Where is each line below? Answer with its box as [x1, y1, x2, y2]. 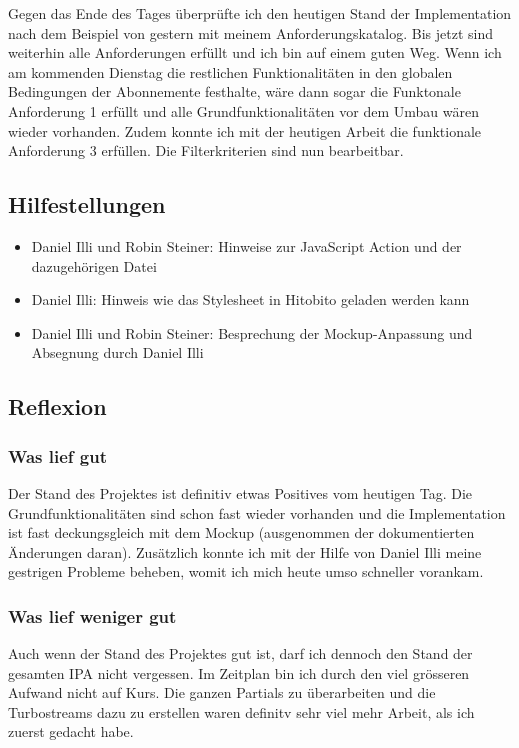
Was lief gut [8, 443, 107, 468]
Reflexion [8, 391, 107, 422]
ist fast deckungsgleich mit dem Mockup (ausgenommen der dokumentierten [8, 522, 475, 543]
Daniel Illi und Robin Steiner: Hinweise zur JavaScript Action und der [31, 235, 462, 256]
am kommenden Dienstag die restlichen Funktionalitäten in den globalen [8, 61, 453, 82]
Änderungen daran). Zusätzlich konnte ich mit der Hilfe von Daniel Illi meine [8, 541, 482, 562]
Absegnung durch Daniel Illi [31, 342, 204, 363]
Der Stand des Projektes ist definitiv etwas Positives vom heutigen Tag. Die [8, 482, 473, 503]
